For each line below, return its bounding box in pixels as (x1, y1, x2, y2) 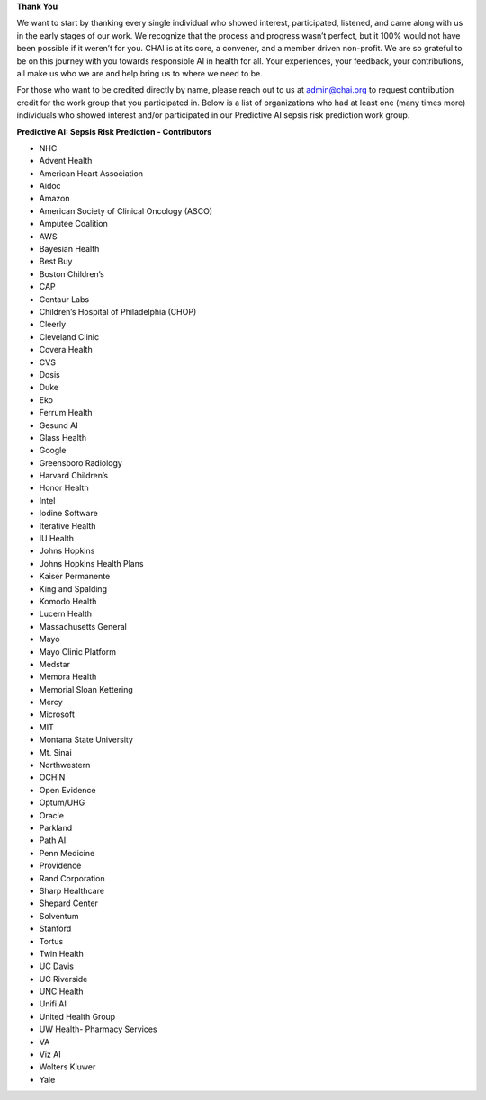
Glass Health (39, 432, 87, 443)
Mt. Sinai (39, 747, 72, 757)
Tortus (39, 935, 64, 946)
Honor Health (39, 482, 89, 494)
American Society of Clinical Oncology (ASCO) (39, 205, 213, 216)
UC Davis (39, 961, 74, 971)
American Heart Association (39, 167, 144, 179)
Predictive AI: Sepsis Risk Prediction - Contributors (16, 126, 212, 137)
